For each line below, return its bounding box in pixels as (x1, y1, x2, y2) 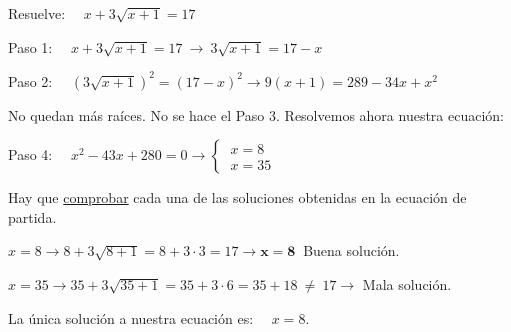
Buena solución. (303, 240, 400, 261)
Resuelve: (8, 3, 66, 23)
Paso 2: (8, 70, 53, 91)
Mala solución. (362, 274, 452, 295)
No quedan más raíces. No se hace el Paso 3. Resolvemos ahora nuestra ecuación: (8, 104, 505, 125)
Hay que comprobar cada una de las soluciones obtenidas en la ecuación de (8, 187, 467, 208)
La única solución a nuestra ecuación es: (8, 307, 254, 328)
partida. (8, 206, 57, 227)
